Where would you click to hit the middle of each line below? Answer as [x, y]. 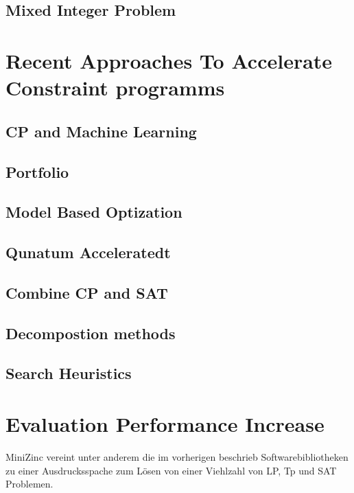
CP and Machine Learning [101, 131]
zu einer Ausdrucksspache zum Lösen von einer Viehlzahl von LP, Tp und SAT [171, 470]
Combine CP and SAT [87, 292]
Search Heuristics [69, 373]
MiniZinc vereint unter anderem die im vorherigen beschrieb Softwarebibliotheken [177, 456]
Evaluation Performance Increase [165, 424]
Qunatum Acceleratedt [88, 252]
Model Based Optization [94, 212]
